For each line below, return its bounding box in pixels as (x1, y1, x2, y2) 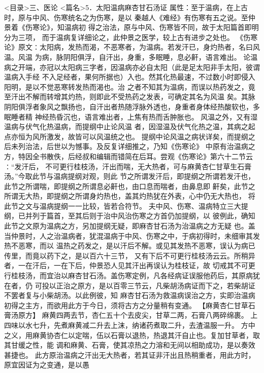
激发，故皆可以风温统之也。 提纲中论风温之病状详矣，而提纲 (46, 131, 248, 141)
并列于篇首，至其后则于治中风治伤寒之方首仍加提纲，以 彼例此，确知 (25, 210, 255, 221)
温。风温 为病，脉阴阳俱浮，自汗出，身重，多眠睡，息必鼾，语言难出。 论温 (4, 51, 258, 62)
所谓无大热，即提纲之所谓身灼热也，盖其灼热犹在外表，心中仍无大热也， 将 (4, 191, 255, 201)
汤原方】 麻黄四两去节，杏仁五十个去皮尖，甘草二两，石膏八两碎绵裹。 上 (11, 310, 258, 320)
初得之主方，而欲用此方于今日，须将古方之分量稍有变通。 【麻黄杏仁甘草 (4, 300, 248, 310)
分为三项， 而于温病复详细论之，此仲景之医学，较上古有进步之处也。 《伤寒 (4, 31, 258, 42)
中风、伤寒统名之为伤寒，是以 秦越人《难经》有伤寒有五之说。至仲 (32, 12, 255, 22)
